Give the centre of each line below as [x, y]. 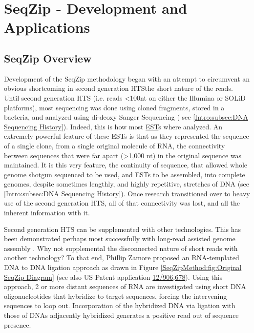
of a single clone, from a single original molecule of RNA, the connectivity [115, 145]
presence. [18, 324]
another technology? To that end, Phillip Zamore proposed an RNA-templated [122, 258]
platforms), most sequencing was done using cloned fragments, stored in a [114, 107]
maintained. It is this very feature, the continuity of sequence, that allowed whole [126, 165]
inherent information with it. [47, 213]
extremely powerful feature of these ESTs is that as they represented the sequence [127, 136]
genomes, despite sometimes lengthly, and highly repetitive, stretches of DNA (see [127, 184]
